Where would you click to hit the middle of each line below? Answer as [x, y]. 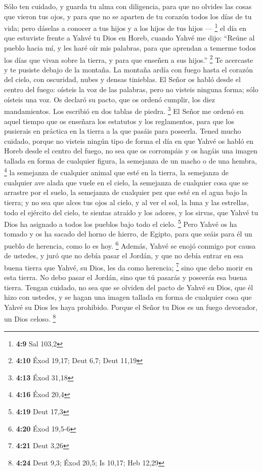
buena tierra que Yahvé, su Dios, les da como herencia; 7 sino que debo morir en [128, 266]
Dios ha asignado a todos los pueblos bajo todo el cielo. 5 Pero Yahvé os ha [121, 223]
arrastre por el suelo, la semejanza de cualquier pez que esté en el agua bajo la [126, 192]
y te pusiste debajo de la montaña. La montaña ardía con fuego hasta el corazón [129, 69]
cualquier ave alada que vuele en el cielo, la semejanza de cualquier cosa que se [126, 182]
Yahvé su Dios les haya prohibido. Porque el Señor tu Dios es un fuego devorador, [131, 307]
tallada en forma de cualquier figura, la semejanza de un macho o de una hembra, [130, 160]
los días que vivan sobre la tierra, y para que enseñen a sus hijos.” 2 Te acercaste [129, 59]
